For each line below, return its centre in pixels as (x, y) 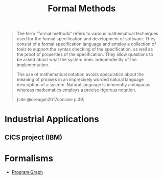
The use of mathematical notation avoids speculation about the (80, 75)
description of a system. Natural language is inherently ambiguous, (84, 85)
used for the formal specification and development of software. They (86, 39)
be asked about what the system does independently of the (77, 60)
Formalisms (29, 158)
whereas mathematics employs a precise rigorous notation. (76, 90)
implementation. (33, 65)
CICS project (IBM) (34, 137)
